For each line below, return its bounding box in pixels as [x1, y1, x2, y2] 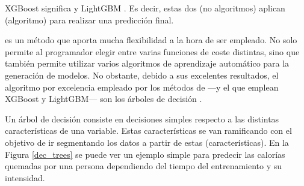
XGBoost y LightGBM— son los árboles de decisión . [5, 92, 202, 105]
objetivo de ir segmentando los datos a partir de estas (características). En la [5, 136, 289, 148]
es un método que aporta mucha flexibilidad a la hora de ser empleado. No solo [5, 34, 297, 46]
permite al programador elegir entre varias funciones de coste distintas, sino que [5, 45, 300, 58]
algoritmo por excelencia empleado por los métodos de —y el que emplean [5, 80, 279, 93]
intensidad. [5, 171, 45, 184]
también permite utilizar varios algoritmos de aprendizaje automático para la [5, 57, 290, 70]
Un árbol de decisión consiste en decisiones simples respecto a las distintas [5, 112, 279, 125]
